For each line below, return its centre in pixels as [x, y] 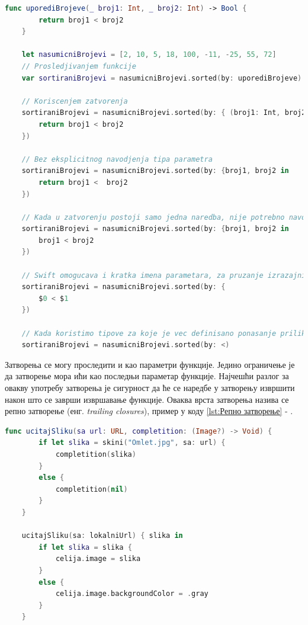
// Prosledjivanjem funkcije [79, 66]
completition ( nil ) [92, 489]
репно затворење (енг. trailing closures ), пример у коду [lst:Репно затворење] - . [149, 411]
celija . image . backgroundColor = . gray [132, 594]
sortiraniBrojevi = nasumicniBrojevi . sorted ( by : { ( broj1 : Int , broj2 [164, 113]
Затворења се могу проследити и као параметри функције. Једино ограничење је [150, 364]
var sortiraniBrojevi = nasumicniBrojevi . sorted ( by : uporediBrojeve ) [162, 78]
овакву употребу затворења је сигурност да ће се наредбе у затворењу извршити [150, 387]
